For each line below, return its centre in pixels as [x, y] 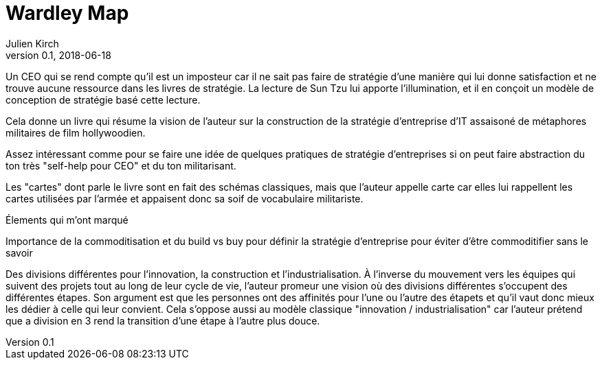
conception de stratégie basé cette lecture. [103, 99]
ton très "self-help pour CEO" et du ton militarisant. [121, 165]
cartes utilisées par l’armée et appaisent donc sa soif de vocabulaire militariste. [185, 198]
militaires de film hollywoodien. [76, 132]
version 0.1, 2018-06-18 [58, 55]
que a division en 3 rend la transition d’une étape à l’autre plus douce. [163, 320]
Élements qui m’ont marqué [67, 220]
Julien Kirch [32, 43]
